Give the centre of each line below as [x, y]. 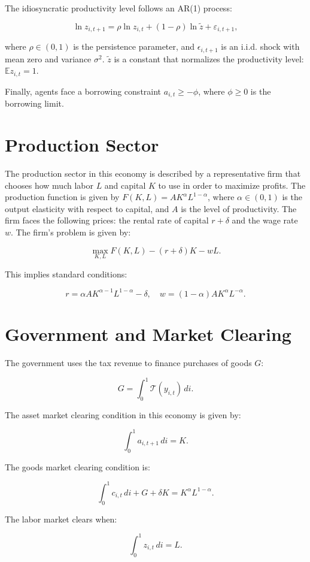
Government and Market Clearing [148, 334]
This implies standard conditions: [66, 274]
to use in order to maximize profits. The [232, 185]
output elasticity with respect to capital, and [87, 208]
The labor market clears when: [61, 519]
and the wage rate [265, 220]
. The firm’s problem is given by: [71, 232]
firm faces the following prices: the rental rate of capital [107, 220]
